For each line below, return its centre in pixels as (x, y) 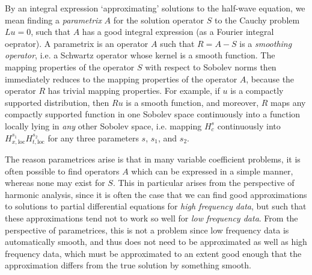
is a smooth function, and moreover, (192, 102)
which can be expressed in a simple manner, (212, 171)
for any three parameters (93, 137)
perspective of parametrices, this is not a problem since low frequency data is (147, 230)
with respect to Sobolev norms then (211, 66)
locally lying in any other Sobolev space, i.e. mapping (103, 125)
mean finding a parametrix (53, 20)
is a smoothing (266, 43)
